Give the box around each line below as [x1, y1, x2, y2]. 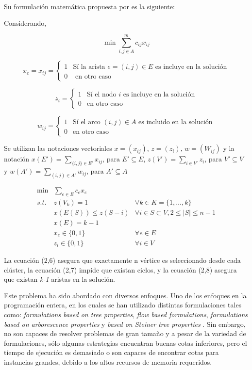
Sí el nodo [86, 91, 117, 98]
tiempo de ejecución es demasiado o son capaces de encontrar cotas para [4, 347, 219, 357]
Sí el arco [73, 119, 101, 126]
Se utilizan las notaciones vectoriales [4, 143, 112, 153]
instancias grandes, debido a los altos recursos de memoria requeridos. [4, 356, 212, 367]
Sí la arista [73, 64, 105, 71]
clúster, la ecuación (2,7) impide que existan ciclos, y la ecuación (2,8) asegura [4, 264, 237, 274]
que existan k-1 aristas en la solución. [4, 274, 115, 284]
